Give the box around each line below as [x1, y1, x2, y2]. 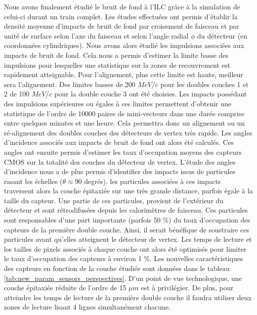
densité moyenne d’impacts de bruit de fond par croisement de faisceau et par [4, 21, 239, 31]
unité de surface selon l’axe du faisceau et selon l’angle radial [4, 30, 189, 41]
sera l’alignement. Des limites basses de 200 [4, 79, 135, 89]
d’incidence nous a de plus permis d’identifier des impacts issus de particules [4, 166, 236, 177]
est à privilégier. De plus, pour [141, 282, 234, 293]
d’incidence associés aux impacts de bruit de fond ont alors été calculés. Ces [4, 137, 234, 147]
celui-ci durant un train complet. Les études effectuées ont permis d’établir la [4, 11, 238, 21]
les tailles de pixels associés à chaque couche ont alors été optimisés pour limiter [4, 243, 247, 254]
